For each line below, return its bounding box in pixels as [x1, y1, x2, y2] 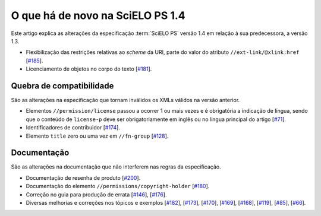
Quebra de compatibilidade [11, 81, 114, 91]
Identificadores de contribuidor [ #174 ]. [26, 124, 120, 131]
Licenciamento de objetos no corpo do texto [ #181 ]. [26, 65, 152, 72]
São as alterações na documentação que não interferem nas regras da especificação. [11, 163, 221, 170]
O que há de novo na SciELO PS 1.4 [11, 9, 185, 22]
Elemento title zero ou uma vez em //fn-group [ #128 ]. [26, 132, 169, 139]
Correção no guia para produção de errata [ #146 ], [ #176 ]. [26, 190, 167, 198]
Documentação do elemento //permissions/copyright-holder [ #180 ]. [26, 183, 210, 190]
